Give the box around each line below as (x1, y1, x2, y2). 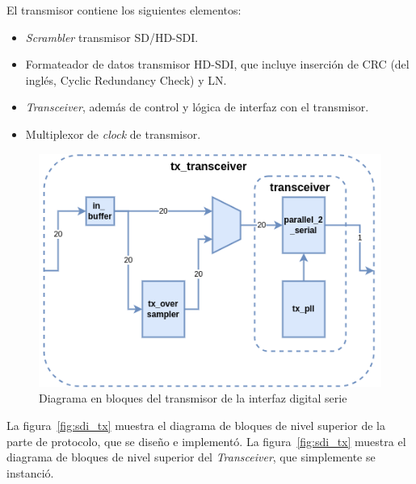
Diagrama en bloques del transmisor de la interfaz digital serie (39, 390, 347, 407)
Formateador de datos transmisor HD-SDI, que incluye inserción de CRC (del (25, 56, 410, 73)
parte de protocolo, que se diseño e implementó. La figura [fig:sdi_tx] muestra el (6, 432, 406, 449)
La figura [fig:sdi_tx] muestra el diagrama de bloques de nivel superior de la (6, 417, 385, 434)
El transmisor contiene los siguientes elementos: (6, 2, 242, 18)
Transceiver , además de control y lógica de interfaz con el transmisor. (25, 98, 369, 115)
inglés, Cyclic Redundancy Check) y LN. (25, 71, 227, 88)
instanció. (6, 464, 54, 481)
